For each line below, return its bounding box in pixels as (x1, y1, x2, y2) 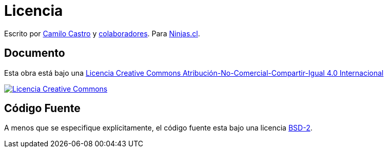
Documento (4, 47, 65, 60)
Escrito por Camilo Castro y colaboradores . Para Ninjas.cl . (4, 29, 200, 38)
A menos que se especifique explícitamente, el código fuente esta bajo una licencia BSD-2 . (4, 123, 313, 133)
